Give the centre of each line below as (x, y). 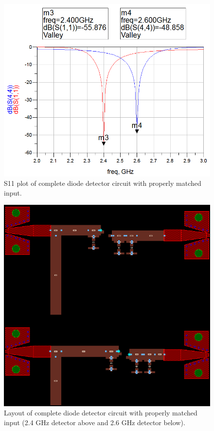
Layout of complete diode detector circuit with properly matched (101, 413)
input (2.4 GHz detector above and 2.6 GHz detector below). (95, 422)
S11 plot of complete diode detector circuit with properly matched (103, 183)
